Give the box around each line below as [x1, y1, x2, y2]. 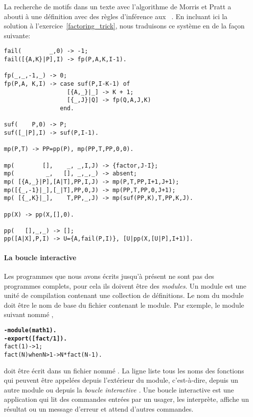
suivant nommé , [4, 309, 54, 319]
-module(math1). [4, 326, 57, 334]
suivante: [4, 30, 30, 40]
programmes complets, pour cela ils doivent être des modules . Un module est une [4, 280, 247, 291]
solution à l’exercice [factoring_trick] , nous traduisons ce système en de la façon [4, 21, 245, 31]
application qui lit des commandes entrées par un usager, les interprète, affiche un [4, 394, 249, 404]
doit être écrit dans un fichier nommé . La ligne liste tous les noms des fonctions [4, 365, 244, 375]
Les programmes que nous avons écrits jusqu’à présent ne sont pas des [4, 270, 214, 281]
